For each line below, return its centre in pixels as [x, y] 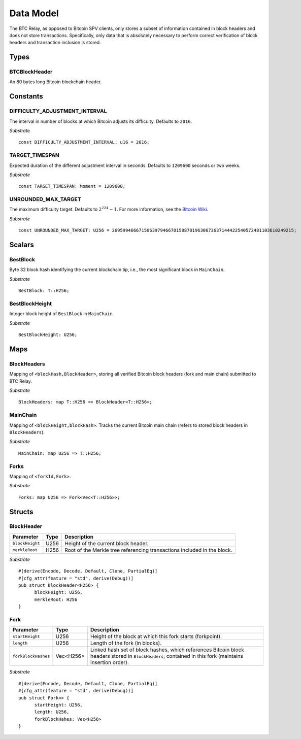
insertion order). [110, 662]
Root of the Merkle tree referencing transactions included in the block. [148, 550]
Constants [26, 96]
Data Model [34, 13]
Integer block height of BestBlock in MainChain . [62, 314]
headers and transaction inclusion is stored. [55, 43]
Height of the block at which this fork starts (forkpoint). [156, 636]
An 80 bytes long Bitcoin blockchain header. [56, 82]
